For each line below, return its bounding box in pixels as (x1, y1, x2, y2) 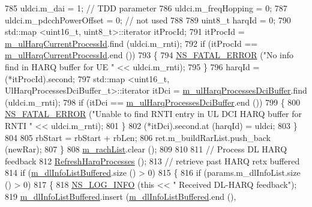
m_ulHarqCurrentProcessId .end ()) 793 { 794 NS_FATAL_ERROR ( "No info (5, 49, 294, 61)
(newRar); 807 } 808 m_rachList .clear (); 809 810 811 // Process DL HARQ (5, 143, 287, 155)
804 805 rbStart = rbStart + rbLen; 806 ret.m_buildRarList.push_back (5, 131, 271, 143)
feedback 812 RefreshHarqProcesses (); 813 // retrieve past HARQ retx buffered (5, 154, 300, 167)
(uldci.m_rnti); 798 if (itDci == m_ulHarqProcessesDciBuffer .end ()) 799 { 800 (5, 95, 301, 108)
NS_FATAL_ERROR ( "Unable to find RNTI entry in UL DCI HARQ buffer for (5, 107, 302, 120)
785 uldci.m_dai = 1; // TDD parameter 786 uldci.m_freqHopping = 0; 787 (5, 2, 287, 14)
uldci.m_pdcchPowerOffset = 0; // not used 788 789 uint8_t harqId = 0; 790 (5, 13, 291, 26)
